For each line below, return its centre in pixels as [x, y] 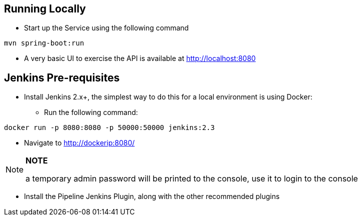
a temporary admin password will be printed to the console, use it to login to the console [192, 179]
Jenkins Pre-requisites [62, 77]
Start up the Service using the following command [106, 28]
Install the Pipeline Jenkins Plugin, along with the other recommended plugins [152, 196]
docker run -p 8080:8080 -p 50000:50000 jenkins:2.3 [109, 128]
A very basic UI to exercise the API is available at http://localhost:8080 [140, 58]
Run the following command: [91, 112]
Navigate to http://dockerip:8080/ [79, 143]
